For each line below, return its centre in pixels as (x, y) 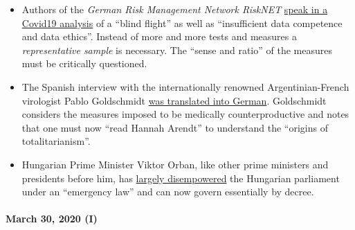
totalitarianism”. (56, 141)
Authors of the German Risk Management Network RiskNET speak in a (175, 9)
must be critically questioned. (84, 63)
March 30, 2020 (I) (52, 219)
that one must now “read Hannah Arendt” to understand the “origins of (175, 127)
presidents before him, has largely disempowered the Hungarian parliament (181, 178)
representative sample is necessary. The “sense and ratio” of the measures (177, 50)
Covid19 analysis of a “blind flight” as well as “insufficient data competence (182, 23)
